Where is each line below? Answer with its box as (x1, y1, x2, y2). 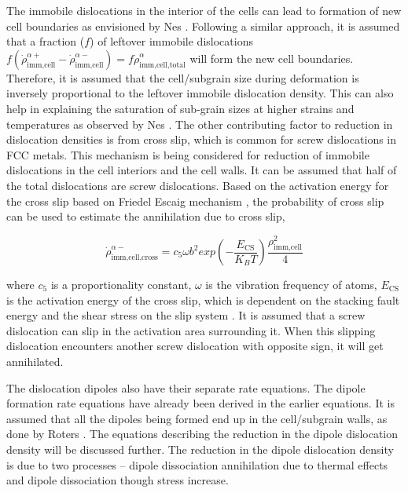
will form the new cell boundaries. (189, 49, 354, 66)
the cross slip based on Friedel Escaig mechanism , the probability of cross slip (6, 192, 384, 209)
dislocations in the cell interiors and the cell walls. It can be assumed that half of (6, 162, 397, 178)
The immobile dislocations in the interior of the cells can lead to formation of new (6, 2, 402, 18)
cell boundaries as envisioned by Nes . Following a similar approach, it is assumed (6, 17, 400, 34)
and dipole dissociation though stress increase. (6, 472, 229, 488)
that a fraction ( (6, 33, 85, 49)
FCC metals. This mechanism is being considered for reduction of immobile (6, 146, 369, 163)
